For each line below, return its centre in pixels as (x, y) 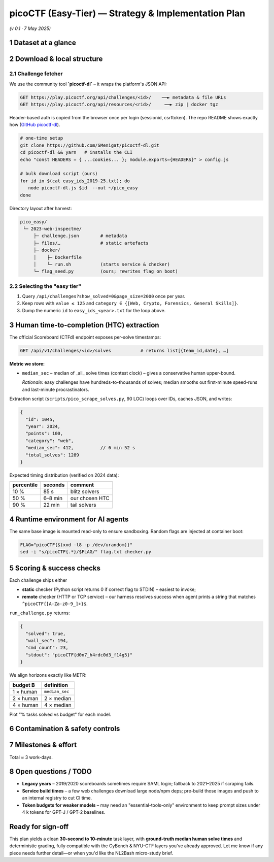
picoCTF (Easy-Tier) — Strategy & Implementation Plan (127, 13)
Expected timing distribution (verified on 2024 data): (64, 475)
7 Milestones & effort (43, 745)
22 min (52, 505)
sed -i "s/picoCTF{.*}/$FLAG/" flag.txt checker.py (86, 552)
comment (82, 485)
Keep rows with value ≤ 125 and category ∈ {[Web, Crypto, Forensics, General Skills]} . (130, 303)
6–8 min (53, 499)
